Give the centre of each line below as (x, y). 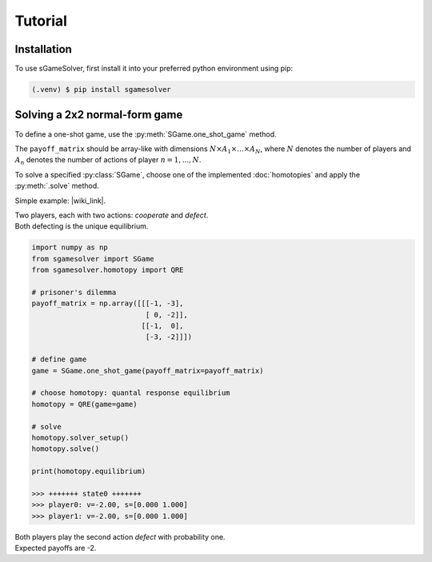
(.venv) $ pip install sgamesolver (101, 90)
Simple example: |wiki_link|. (60, 201)
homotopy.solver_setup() (80, 437)
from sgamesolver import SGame (93, 259)
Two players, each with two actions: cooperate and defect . (112, 215)
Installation (43, 49)
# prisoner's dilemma (74, 292)
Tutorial (41, 21)
